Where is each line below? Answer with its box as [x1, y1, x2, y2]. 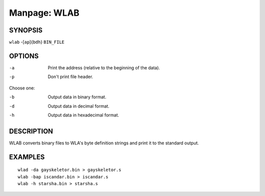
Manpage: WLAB [9, 7, 79, 18]
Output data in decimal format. [48, 103, 110, 109]
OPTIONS [9, 52, 39, 60]
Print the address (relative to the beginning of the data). [48, 64, 160, 71]
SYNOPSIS [9, 26, 43, 34]
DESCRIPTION [9, 127, 53, 135]
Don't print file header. [48, 74, 93, 80]
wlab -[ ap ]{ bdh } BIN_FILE [9, 39, 65, 45]
